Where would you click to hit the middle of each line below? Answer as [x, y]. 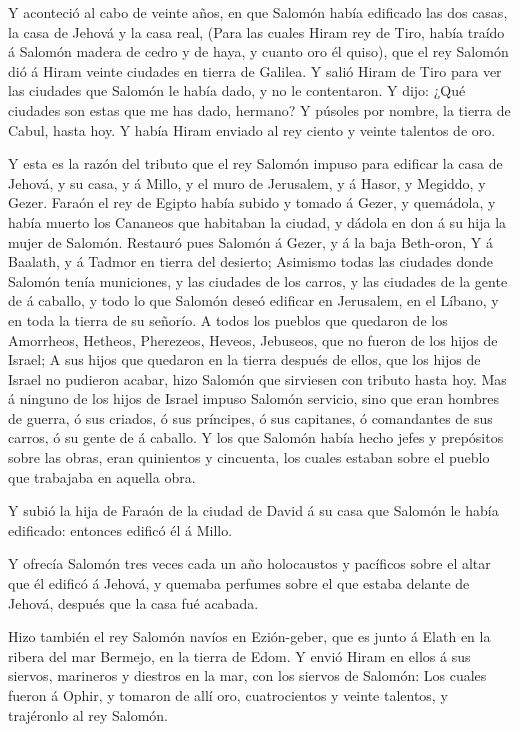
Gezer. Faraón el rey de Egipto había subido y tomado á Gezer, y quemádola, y [252, 202]
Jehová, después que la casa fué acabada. [133, 602]
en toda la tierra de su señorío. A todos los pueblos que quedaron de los [228, 319]
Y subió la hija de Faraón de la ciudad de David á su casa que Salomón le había [253, 510]
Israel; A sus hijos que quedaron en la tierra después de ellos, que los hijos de [244, 359]
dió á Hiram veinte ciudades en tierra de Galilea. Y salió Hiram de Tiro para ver [255, 70]
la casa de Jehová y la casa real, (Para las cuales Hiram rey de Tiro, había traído [256, 31]
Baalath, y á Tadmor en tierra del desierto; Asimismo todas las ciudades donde [250, 261]
